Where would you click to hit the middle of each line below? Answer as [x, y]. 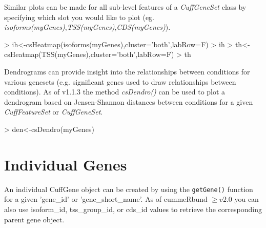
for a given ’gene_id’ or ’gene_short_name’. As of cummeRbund [106, 199]
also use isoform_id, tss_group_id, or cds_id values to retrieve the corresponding [133, 209]
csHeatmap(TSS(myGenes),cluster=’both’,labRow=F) [89, 54]
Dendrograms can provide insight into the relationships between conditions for [127, 71]
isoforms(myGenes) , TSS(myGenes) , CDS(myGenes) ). [87, 27]
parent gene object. [34, 219]
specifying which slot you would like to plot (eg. [79, 17]
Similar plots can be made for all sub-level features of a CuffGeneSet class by [125, 7]
